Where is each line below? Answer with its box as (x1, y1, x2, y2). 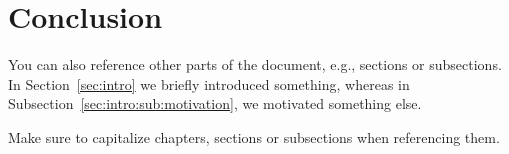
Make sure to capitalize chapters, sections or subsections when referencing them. (8, 126, 500, 147)
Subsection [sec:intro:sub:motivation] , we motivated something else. (8, 93, 422, 114)
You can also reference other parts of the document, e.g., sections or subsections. (8, 54, 502, 75)
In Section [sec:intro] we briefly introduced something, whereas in (8, 73, 410, 94)
